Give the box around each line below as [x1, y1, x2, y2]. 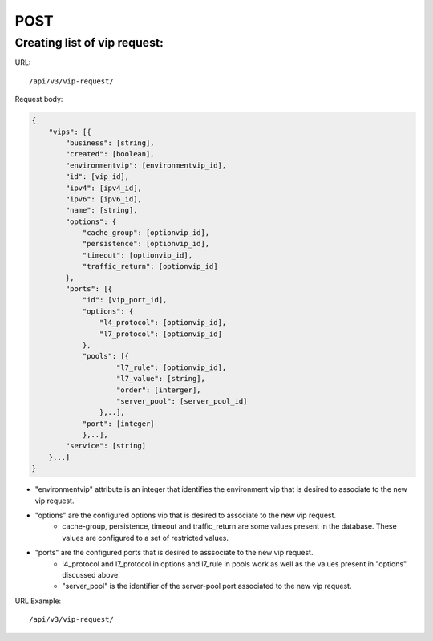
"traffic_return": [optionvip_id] [82, 262, 218, 271]
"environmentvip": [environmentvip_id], [65, 160, 227, 170]
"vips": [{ [48, 127, 91, 136]
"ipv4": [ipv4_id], [65, 183, 142, 193]
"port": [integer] [82, 419, 156, 428]
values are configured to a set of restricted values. [62, 533, 229, 542]
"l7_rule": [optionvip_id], [116, 363, 227, 372]
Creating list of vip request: [14, 35, 164, 50]
